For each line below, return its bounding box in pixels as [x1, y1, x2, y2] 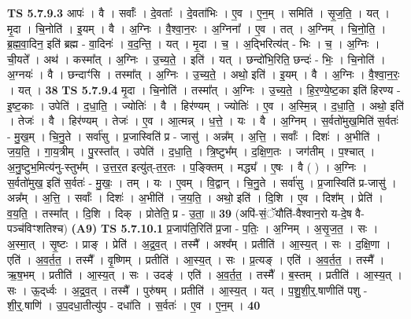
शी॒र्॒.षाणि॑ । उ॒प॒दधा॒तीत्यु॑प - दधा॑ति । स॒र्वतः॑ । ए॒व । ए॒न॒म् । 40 [7, 297, 261, 313]
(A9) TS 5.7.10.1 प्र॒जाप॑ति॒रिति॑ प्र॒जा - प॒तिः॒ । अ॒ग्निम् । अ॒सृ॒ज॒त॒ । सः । [71, 220, 379, 236]
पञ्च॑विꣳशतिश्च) [7, 220, 68, 236]
